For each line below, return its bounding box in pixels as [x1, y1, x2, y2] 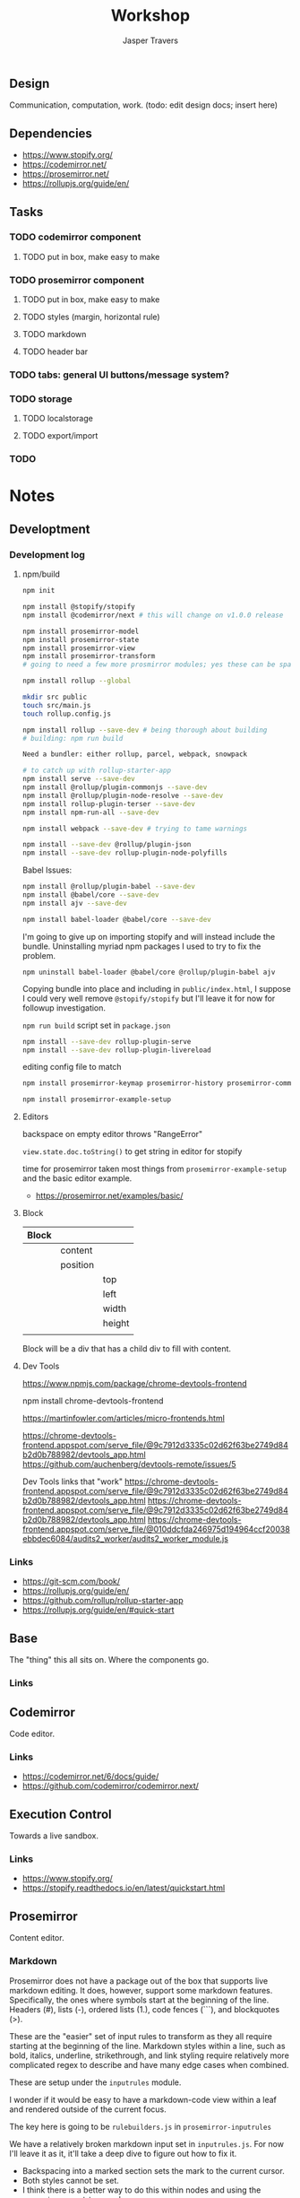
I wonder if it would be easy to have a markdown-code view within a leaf [9, 2094, 278, 2105]
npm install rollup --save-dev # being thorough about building [21, 725, 268, 734]
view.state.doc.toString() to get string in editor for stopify [21, 1146, 243, 1157]
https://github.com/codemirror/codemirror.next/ [21, 1781, 200, 1792]
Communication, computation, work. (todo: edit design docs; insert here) [9, 100, 279, 110]
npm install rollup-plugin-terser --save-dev [21, 799, 195, 808]
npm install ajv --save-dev [21, 899, 127, 908]
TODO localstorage [21, 413, 94, 424]
